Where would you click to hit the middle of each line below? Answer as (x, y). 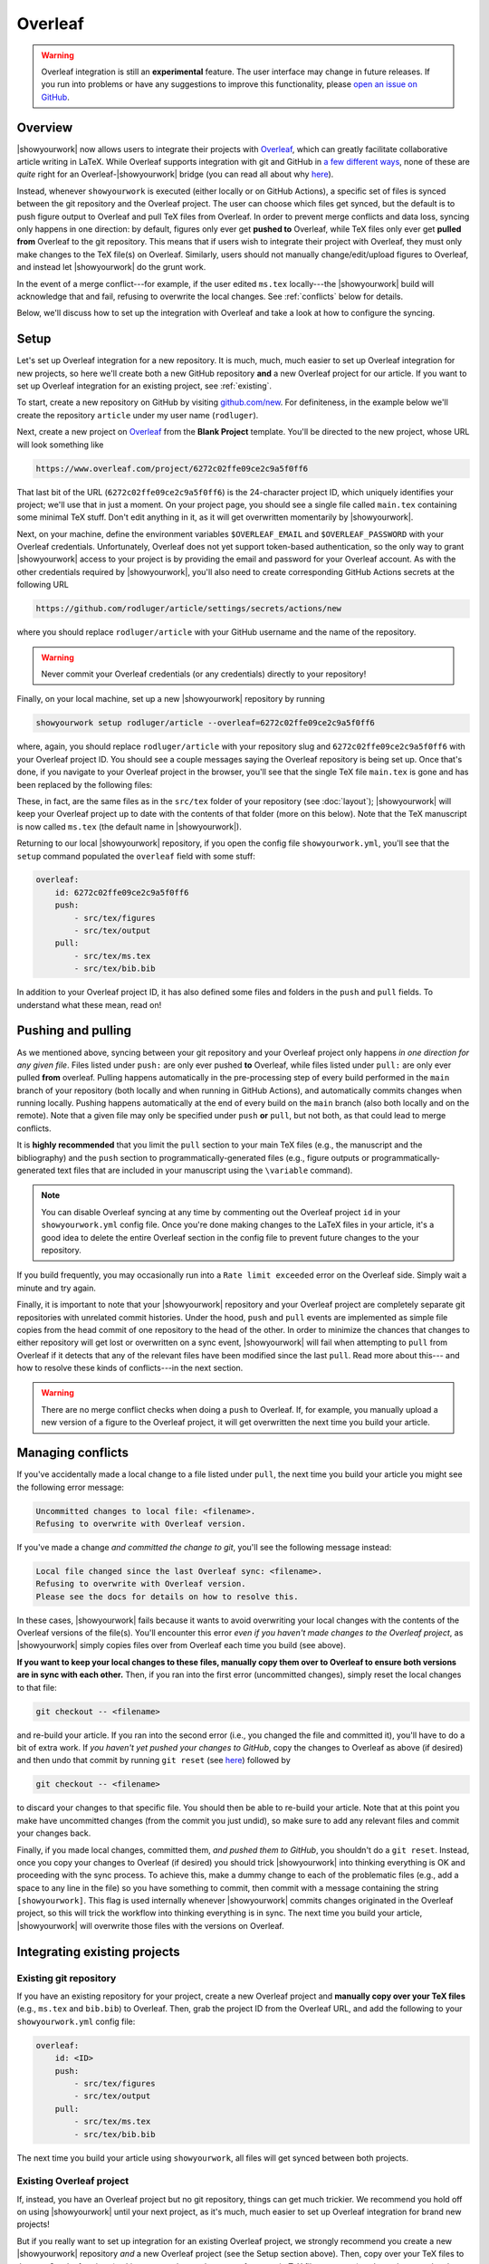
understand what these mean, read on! (89, 1004)
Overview (45, 127)
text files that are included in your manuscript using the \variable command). (205, 1170)
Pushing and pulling (74, 1031)
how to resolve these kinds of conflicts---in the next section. (130, 1368)
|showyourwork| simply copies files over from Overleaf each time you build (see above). (181, 1645)
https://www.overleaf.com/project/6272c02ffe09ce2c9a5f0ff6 (172, 468)
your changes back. (54, 1833)
